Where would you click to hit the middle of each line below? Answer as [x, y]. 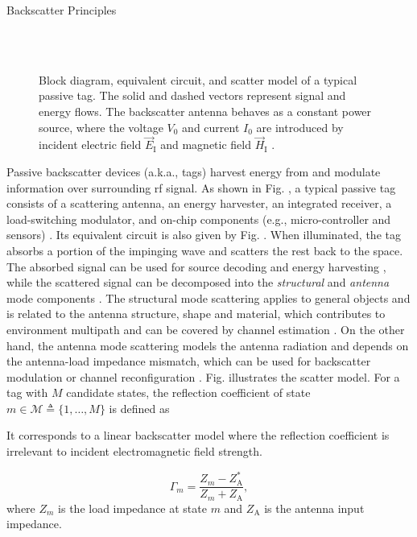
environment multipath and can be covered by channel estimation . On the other [206, 329]
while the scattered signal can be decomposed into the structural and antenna [198, 282]
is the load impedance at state [132, 508]
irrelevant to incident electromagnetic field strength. [134, 451]
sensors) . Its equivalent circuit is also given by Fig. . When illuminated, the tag [204, 235]
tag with [27, 392]
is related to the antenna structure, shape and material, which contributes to [196, 314]
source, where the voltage [101, 127]
